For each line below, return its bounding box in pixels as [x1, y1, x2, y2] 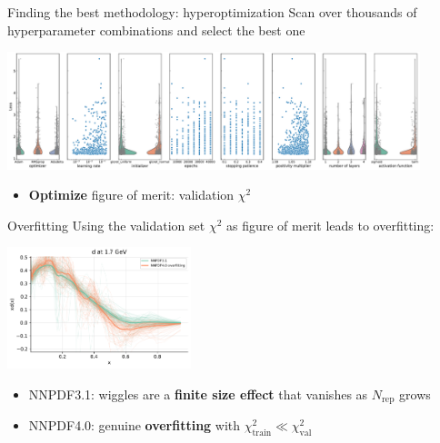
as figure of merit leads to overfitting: [226, 215, 435, 234]
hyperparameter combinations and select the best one [7, 20, 305, 39]
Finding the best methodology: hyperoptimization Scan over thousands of [7, 3, 417, 21]
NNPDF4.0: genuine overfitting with [28, 416, 241, 435]
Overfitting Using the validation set [7, 215, 205, 234]
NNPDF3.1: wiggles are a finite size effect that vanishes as [28, 384, 368, 403]
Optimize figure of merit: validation [28, 185, 235, 204]
